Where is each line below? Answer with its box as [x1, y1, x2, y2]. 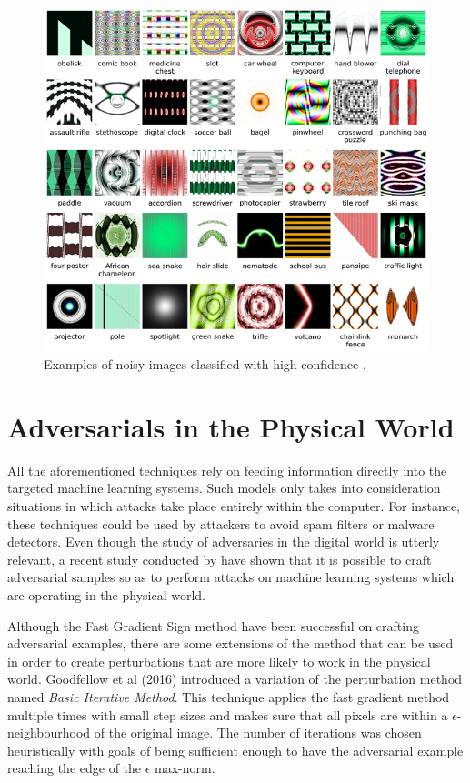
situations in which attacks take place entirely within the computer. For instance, [7, 497, 461, 516]
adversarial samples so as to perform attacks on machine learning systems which [7, 567, 455, 587]
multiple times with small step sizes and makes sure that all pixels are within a [7, 705, 448, 724]
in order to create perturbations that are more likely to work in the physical [7, 651, 431, 670]
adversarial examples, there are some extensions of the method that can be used [7, 634, 454, 653]
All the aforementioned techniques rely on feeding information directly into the [7, 460, 447, 479]
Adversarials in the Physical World [7, 407, 455, 445]
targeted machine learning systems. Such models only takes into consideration [7, 478, 441, 497]
